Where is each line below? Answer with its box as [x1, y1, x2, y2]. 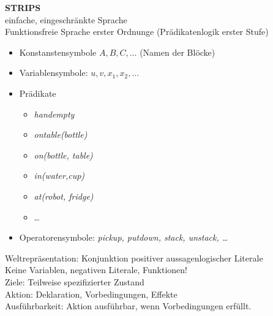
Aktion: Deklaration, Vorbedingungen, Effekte [5, 287, 178, 300]
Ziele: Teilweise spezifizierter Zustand [5, 275, 144, 288]
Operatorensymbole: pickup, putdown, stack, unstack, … [19, 231, 228, 244]
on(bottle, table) [34, 148, 93, 161]
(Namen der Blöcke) [140, 45, 215, 58]
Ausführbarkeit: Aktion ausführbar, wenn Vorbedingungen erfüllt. [5, 299, 252, 312]
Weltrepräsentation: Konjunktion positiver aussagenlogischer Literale [5, 251, 263, 264]
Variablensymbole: [19, 66, 88, 79]
